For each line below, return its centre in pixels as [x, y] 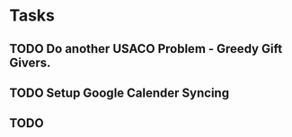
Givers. [30, 62]
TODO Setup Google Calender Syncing [119, 93]
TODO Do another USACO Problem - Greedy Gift [146, 49]
